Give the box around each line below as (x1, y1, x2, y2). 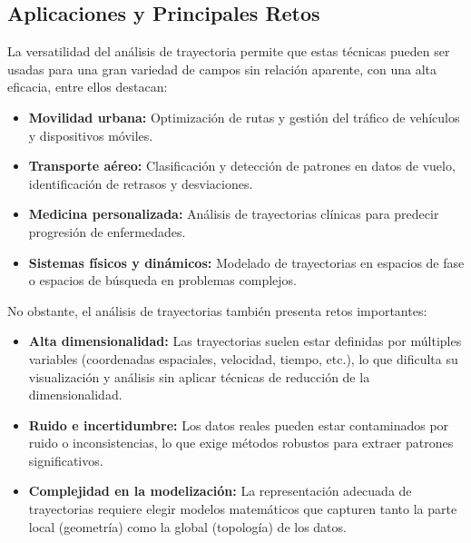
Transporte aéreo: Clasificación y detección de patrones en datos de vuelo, (28, 156, 456, 175)
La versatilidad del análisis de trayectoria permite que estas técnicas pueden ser (7, 42, 450, 61)
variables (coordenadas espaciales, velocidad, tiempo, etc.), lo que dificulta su (28, 349, 458, 368)
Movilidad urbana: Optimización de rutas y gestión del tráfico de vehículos (28, 107, 460, 126)
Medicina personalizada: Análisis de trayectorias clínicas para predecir (28, 204, 439, 223)
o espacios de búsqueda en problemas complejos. (28, 271, 297, 290)
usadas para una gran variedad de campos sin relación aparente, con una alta (7, 59, 437, 78)
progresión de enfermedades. (28, 222, 186, 241)
